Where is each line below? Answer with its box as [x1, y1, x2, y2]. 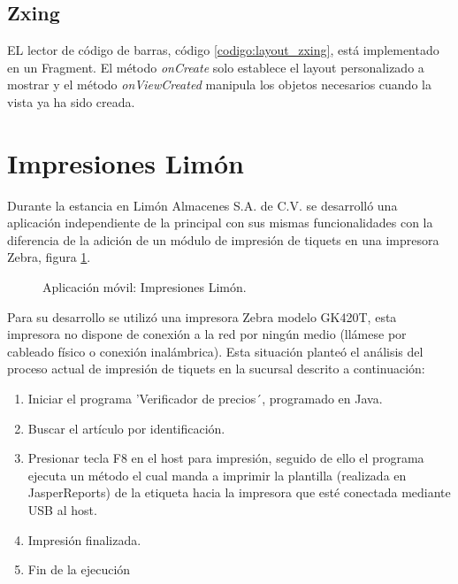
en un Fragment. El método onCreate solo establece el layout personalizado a [7, 58, 424, 76]
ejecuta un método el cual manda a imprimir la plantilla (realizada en [27, 465, 407, 484]
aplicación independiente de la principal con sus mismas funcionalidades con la [7, 213, 433, 232]
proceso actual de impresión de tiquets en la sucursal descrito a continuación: [7, 359, 425, 378]
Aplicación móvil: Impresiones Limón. [42, 278, 247, 296]
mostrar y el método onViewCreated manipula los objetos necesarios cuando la [7, 75, 431, 94]
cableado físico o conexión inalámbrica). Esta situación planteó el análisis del [7, 342, 424, 360]
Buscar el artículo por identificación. [27, 419, 225, 437]
